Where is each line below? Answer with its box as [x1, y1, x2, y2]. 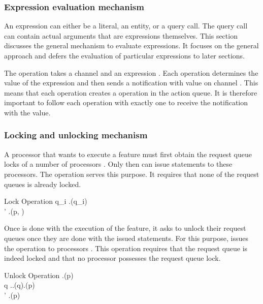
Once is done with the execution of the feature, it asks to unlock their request [4, 223, 246, 233]
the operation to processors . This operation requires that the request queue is [4, 242, 248, 253]
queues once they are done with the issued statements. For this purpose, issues [4, 232, 248, 243]
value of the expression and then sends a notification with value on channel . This [4, 77, 258, 88]
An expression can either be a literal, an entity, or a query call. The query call [4, 20, 248, 31]
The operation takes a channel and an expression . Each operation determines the [4, 67, 258, 78]
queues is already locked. [4, 178, 81, 189]
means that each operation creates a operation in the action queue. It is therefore [4, 87, 257, 98]
